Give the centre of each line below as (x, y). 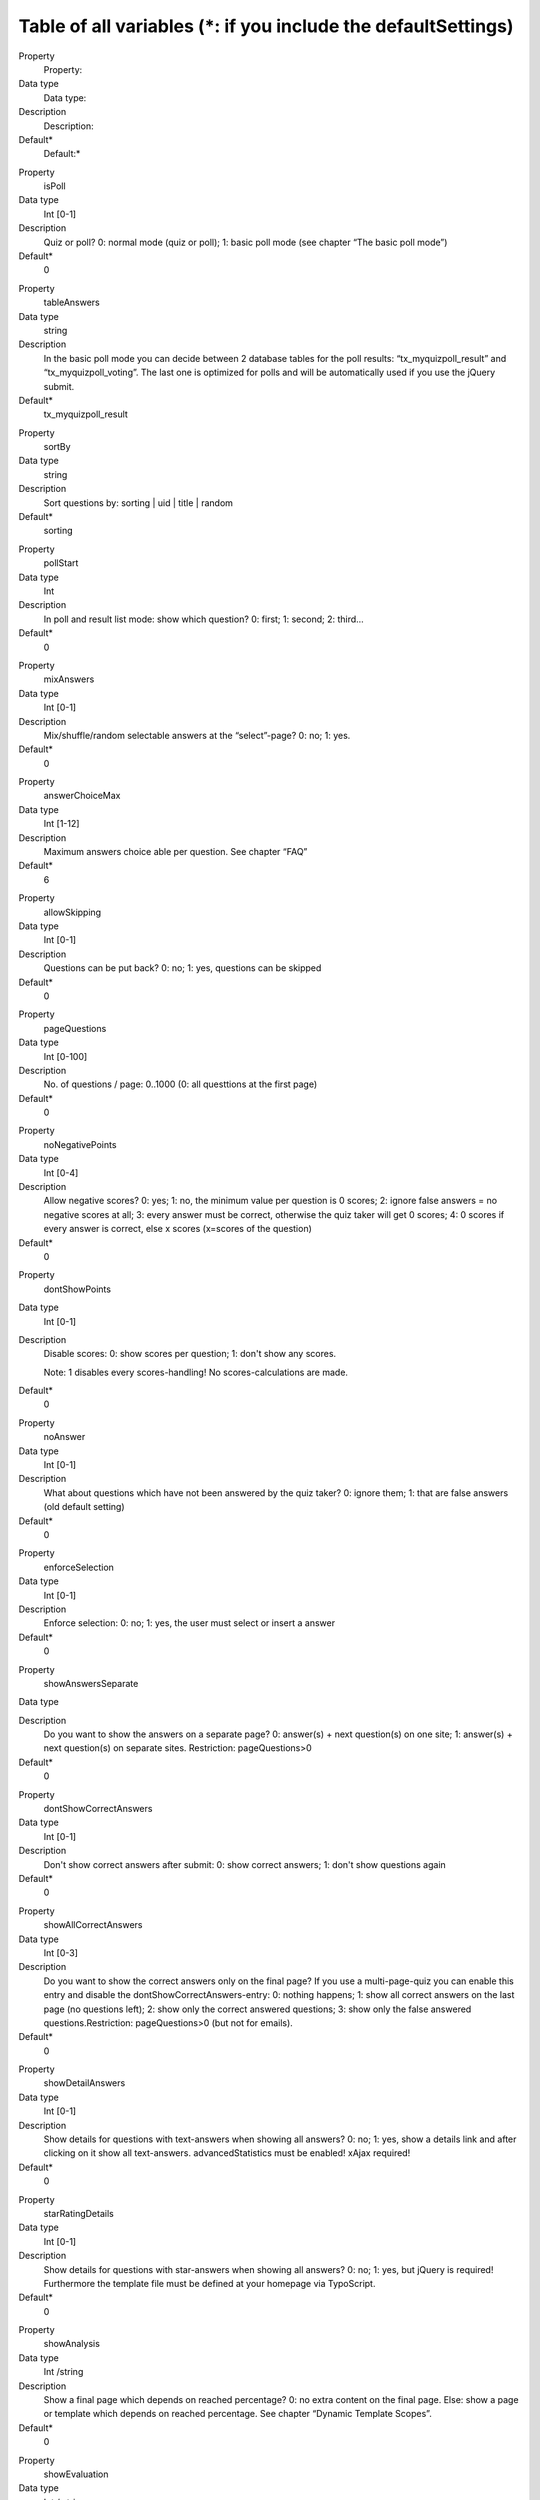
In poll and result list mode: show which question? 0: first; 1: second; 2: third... (203, 619)
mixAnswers (69, 679)
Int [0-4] (61, 1172)
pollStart (61, 563)
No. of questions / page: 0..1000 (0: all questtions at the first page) (180, 1084)
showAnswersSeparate (91, 1683)
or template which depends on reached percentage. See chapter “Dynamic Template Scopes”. (237, 2414)
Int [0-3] (61, 1952)
